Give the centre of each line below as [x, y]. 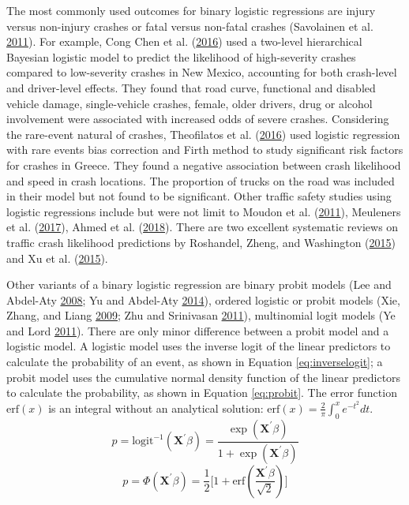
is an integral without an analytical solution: [156, 408]
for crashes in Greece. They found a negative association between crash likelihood [204, 165]
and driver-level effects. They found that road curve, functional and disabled [191, 87]
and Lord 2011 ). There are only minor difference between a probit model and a [198, 330]
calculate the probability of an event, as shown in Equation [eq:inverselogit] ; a [195, 362]
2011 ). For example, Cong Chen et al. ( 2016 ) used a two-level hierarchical [184, 41]
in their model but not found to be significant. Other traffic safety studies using [199, 196]
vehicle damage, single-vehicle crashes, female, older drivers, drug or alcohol [189, 103]
